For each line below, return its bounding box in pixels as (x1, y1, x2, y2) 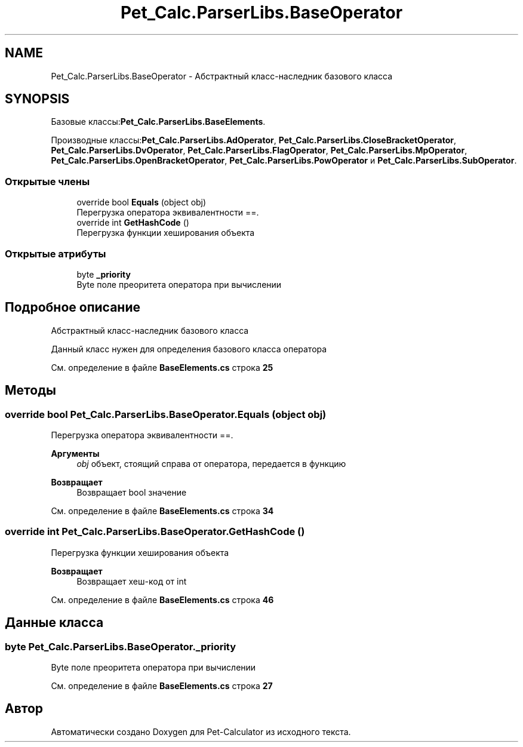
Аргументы (51, 448, 100, 459)
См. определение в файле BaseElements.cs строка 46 (51, 594, 274, 605)
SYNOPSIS (5, 91, 70, 107)
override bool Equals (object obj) (76, 197, 207, 208)
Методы (5, 383, 56, 398)
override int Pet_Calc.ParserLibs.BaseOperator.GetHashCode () (5, 525, 305, 538)
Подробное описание (5, 300, 140, 315)
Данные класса (5, 615, 104, 631)
